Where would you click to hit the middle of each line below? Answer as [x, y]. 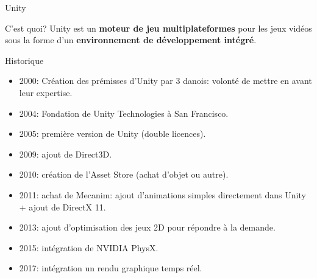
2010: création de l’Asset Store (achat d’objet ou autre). [124, 174]
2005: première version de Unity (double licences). [112, 134]
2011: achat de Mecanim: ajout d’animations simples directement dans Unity [162, 194]
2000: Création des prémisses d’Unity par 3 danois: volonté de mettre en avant [166, 81]
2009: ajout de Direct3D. [66, 154]
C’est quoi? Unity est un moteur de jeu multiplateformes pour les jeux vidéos [158, 28]
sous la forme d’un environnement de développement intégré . [131, 40]
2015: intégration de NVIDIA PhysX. [89, 247]
